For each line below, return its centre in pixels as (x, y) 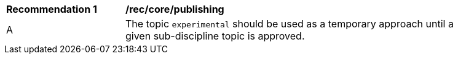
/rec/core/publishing (175, 9)
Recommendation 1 (52, 9)
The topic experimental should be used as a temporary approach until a (290, 24)
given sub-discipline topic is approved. (215, 36)
